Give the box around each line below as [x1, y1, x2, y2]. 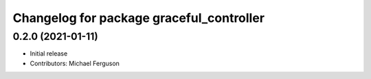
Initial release [30, 49, 68, 58]
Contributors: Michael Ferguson [30, 59, 120, 67]
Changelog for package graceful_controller [12, 10, 265, 25]
